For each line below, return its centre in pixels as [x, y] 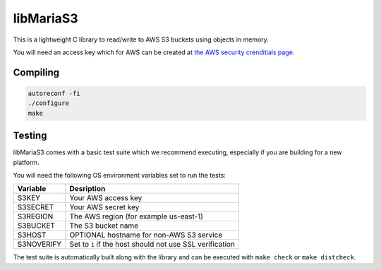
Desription [87, 189]
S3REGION [35, 216]
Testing [30, 136]
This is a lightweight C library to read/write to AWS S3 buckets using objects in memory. [141, 39]
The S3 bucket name [104, 226]
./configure [49, 103]
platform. [26, 162]
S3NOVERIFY [40, 245]
